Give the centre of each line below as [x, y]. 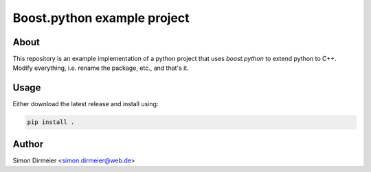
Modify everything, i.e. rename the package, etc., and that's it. [101, 68]
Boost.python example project [101, 18]
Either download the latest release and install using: [86, 104]
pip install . [51, 122]
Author [28, 144]
